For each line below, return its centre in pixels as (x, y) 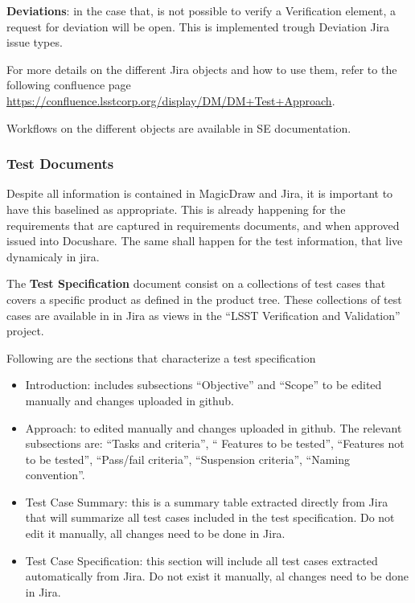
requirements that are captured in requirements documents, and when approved (203, 225)
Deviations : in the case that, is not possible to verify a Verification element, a (201, 10)
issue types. (35, 42)
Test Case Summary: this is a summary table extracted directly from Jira (207, 501)
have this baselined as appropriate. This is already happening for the (176, 209)
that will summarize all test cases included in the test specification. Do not (210, 517)
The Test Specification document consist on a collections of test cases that (196, 283)
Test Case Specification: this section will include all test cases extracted (201, 560)
